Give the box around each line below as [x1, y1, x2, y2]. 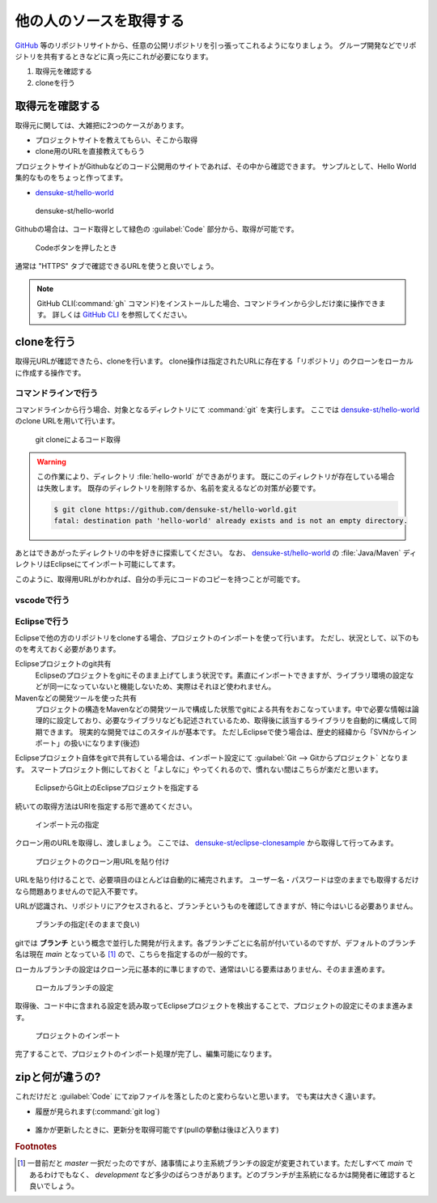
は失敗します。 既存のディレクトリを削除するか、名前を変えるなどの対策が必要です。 [36, 482, 320, 493]
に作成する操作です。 [15, 368, 86, 377]
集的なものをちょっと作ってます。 [15, 172, 128, 182]
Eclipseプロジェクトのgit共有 [15, 659, 112, 669]
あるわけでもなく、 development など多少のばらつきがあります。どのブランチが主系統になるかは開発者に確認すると [29, 1170, 416, 1180]
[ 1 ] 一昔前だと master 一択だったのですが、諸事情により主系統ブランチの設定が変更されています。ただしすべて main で [17, 1158, 414, 1168]
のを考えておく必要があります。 [15, 644, 121, 653]
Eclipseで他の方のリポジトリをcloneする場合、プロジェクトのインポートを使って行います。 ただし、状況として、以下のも [15, 632, 420, 643]
